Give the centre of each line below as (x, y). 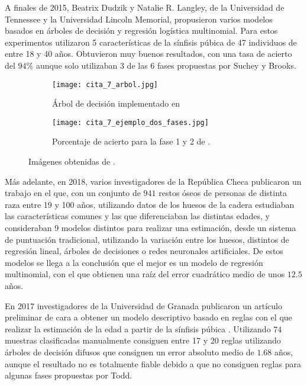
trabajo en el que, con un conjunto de (73, 193)
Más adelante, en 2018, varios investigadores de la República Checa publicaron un (153, 181)
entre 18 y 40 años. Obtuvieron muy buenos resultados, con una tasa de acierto (148, 54)
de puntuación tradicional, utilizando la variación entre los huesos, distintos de (147, 239)
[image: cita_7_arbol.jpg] (105, 84)
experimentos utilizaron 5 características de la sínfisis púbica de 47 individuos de (151, 42)
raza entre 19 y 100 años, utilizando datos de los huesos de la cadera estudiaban (150, 204)
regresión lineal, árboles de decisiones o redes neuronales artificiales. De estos (144, 251)
